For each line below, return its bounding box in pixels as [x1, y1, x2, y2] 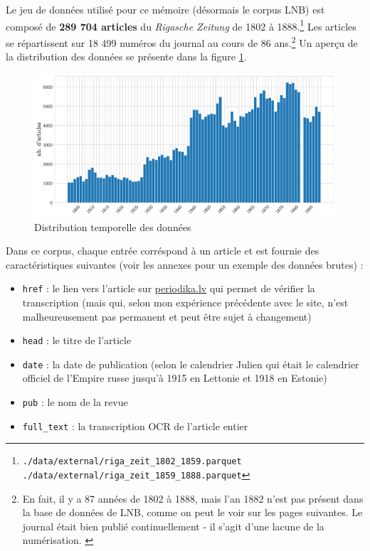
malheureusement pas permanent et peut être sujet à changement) [22, 309, 312, 323]
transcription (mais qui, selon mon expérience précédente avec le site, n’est [22, 294, 349, 309]
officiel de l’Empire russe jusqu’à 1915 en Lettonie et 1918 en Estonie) [22, 370, 327, 385]
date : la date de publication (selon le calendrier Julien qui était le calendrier [22, 356, 359, 371]
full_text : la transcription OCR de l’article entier [22, 418, 248, 433]
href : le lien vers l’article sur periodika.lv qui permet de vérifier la [22, 281, 315, 296]
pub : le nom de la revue [22, 395, 128, 410]
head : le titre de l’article [22, 333, 132, 348]
